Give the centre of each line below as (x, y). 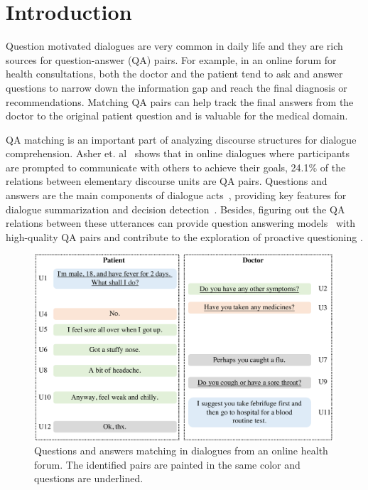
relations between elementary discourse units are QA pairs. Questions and (167, 181)
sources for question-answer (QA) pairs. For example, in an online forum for (171, 59)
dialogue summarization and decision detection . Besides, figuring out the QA (175, 209)
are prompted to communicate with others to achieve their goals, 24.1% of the (176, 167)
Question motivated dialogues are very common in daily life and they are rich (174, 46)
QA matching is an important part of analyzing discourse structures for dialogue (181, 139)
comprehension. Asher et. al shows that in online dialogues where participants (178, 153)
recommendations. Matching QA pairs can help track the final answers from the (180, 101)
